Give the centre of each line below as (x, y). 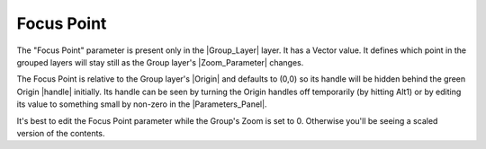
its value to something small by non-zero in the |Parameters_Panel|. (142, 104)
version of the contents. (61, 133)
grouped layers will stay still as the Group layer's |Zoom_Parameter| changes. (160, 62)
